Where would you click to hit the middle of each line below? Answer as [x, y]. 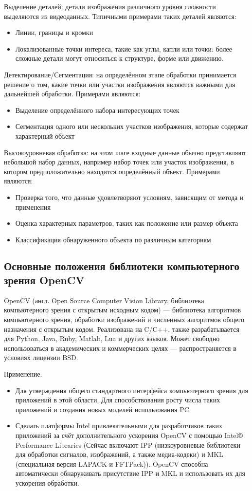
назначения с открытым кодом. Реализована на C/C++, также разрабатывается [122, 329]
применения [33, 207]
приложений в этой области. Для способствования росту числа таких [118, 400]
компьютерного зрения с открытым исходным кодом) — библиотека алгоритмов [123, 310]
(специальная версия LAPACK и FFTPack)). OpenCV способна [112, 464]
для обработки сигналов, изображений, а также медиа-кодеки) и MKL [119, 454]
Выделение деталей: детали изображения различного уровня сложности [110, 6]
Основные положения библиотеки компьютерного [122, 265]
